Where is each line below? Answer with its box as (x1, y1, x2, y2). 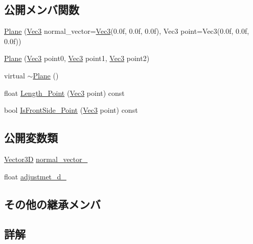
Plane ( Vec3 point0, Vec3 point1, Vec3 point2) (4, 53, 150, 64)
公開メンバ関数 (4, 2, 79, 17)
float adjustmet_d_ (4, 171, 66, 181)
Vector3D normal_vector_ (4, 153, 88, 164)
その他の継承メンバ (4, 196, 101, 212)
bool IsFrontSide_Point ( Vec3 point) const (4, 105, 138, 115)
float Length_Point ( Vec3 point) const (4, 87, 125, 98)
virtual (4, 70, 25, 80)
